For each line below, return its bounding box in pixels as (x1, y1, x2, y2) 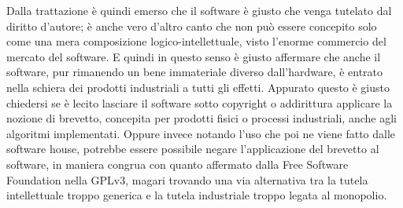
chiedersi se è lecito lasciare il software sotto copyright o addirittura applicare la (6, 94, 393, 111)
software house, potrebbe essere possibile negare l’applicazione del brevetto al (6, 140, 379, 157)
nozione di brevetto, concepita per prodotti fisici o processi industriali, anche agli (6, 110, 397, 126)
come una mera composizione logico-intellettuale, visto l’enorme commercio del (6, 33, 386, 49)
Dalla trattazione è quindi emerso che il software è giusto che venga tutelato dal (6, 2, 392, 18)
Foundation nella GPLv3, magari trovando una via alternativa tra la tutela (6, 171, 368, 188)
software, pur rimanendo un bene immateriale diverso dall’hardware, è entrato (6, 64, 383, 80)
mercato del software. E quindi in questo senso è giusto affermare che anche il (6, 48, 381, 64)
